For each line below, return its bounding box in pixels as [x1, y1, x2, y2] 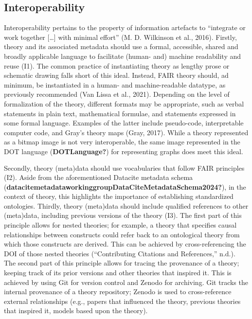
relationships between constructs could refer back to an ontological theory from [4, 229, 240, 239]
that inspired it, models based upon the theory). [4, 305, 148, 316]
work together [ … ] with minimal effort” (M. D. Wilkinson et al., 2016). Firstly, [4, 32, 237, 42]
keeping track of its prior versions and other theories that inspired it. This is [4, 267, 232, 278]
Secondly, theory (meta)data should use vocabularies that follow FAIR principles [4, 162, 245, 173]
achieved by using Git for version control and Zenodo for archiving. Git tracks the [4, 277, 248, 287]
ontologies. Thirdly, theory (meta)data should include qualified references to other [4, 200, 249, 211]
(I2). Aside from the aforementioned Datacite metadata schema [4, 172, 193, 182]
